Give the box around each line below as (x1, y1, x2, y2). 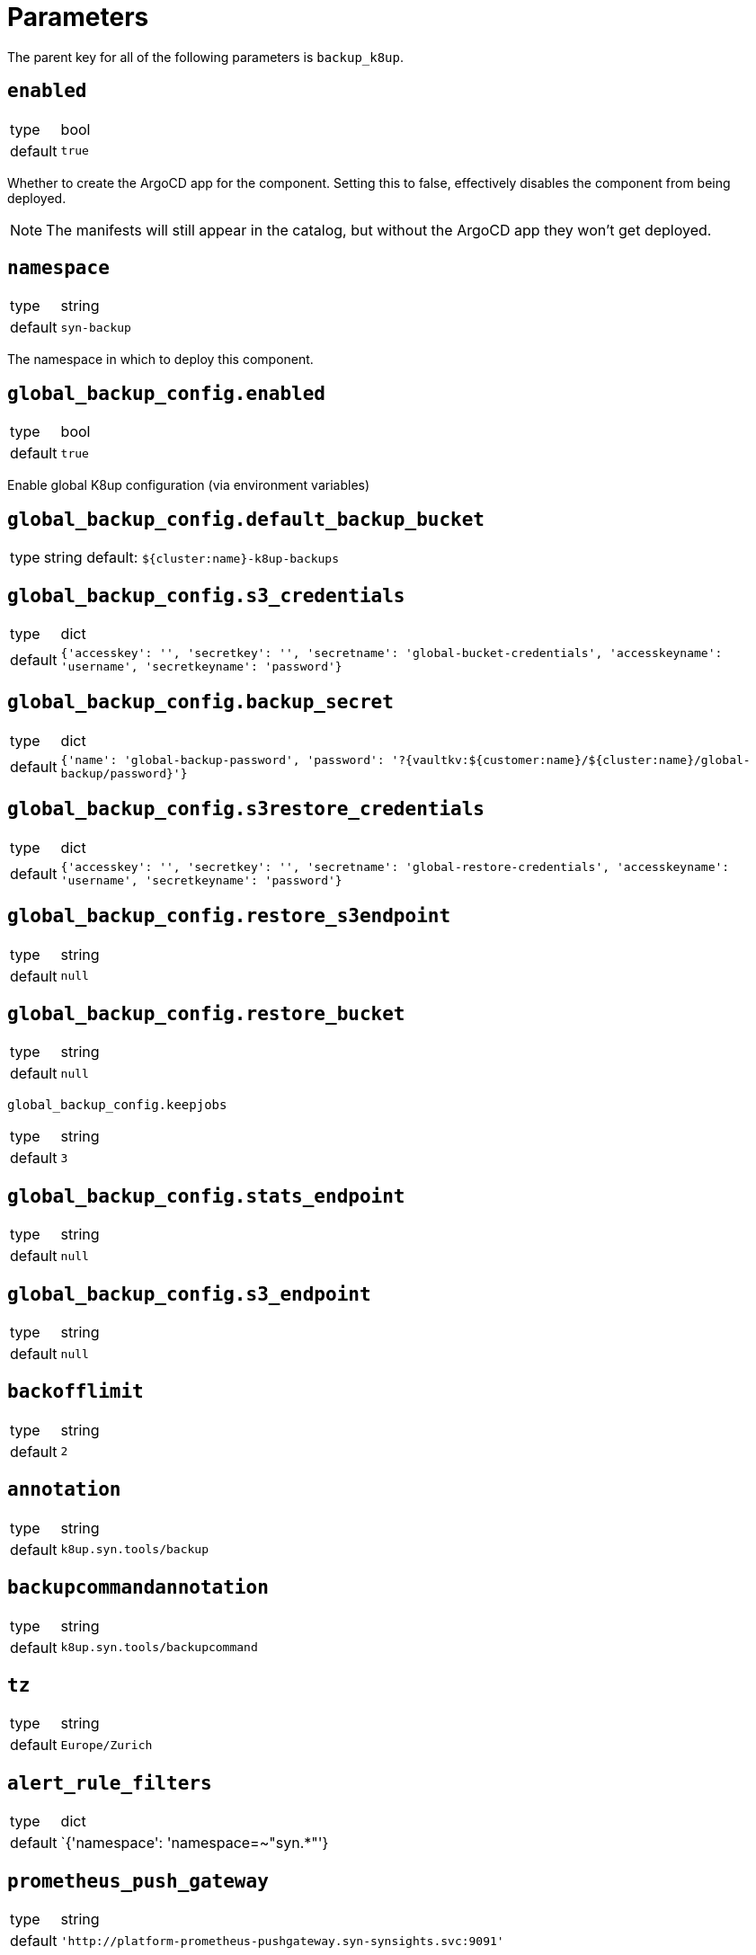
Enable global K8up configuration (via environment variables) (7, 477, 370, 493)
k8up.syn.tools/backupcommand (60, 1640, 258, 1655)
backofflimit (7, 1381, 144, 1403)
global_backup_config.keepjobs (7, 1097, 227, 1113)
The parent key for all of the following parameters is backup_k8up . (7, 49, 405, 65)
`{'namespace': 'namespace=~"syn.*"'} (60, 1834, 329, 1853)
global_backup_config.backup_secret (7, 691, 394, 714)
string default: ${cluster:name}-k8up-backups (43, 548, 340, 567)
